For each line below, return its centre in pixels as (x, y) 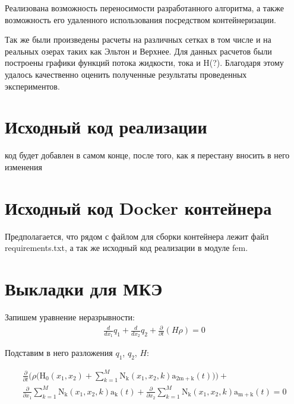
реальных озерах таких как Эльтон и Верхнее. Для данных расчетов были (138, 51)
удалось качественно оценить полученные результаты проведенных (126, 74)
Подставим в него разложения (59, 353)
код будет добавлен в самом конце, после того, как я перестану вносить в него (147, 155)
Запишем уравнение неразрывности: (70, 316)
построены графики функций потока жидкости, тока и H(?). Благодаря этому (144, 63)
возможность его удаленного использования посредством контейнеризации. (140, 19)
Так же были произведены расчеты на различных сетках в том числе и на (138, 39)
